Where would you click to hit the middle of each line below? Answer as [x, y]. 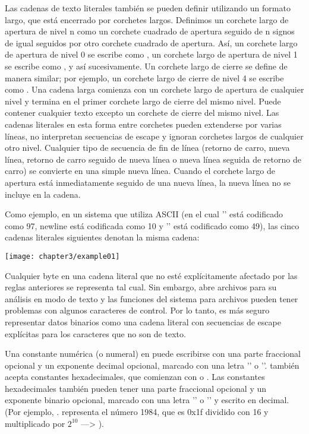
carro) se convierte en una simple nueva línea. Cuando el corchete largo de [140, 171]
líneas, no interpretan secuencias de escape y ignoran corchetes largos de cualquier [154, 136]
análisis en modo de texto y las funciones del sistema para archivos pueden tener [152, 298]
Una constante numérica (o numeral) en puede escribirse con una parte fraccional [153, 354]
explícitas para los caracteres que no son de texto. [95, 333]
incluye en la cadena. [43, 194]
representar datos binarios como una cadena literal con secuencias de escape [143, 321]
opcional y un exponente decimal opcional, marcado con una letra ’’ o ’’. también [152, 365]
